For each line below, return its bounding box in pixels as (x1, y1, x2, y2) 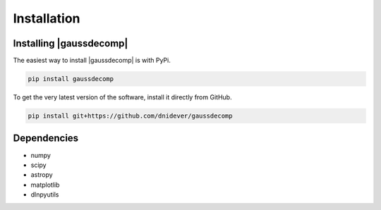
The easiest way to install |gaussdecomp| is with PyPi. (13, 56, 171, 65)
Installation (13, 11, 80, 26)
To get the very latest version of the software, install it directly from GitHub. (13, 93, 232, 101)
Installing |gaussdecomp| (13, 37, 128, 49)
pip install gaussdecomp (28, 75, 114, 83)
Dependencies (13, 132, 79, 144)
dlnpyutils (30, 190, 59, 199)
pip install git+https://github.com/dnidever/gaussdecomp (28, 112, 233, 120)
